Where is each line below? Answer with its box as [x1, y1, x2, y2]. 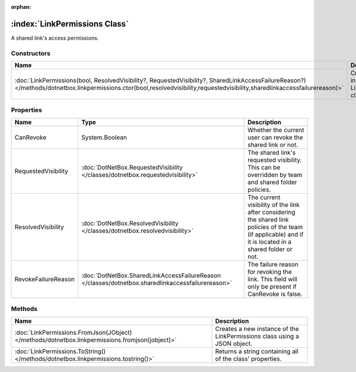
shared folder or [247, 245, 293, 253]
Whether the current [247, 126, 304, 134]
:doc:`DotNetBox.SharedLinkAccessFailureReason [81, 271, 221, 280]
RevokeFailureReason [14, 275, 75, 283]
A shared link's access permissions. [11, 34, 99, 41]
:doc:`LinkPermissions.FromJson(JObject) [14, 328, 132, 336]
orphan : [11, 4, 31, 10]
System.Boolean [81, 133, 127, 142]
